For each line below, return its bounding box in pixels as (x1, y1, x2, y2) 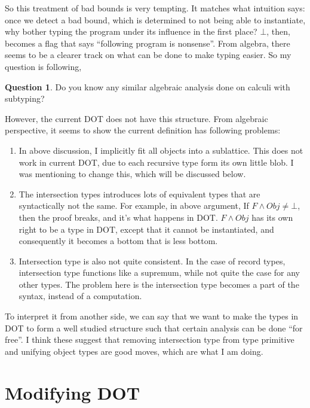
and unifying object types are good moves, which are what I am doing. (5, 345, 263, 357)
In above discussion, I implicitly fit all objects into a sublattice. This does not (19, 144, 303, 156)
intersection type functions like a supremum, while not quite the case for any (19, 266, 300, 279)
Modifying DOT (5, 380, 140, 404)
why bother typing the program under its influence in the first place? (5, 25, 257, 38)
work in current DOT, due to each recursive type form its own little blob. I (19, 156, 294, 168)
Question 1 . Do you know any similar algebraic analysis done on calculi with (5, 80, 290, 93)
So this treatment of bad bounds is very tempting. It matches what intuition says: (5, 2, 305, 14)
